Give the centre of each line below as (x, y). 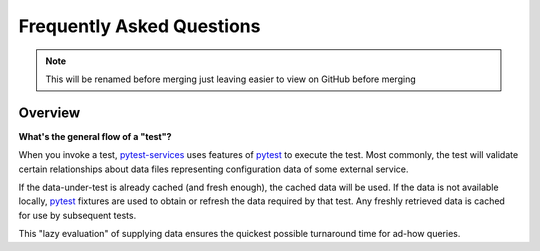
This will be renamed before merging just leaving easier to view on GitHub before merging (230, 79)
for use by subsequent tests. (77, 215)
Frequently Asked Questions (139, 26)
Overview (49, 112)
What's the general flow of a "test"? (95, 136)
